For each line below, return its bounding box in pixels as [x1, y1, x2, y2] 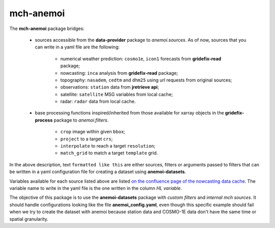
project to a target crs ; [60, 135, 113, 142]
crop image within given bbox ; [60, 129, 126, 135]
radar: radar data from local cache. [60, 98, 136, 104]
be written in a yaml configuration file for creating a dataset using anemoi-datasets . [9, 168, 186, 175]
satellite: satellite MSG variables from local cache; [60, 91, 173, 97]
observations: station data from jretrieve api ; [60, 84, 159, 90]
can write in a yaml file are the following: [35, 44, 120, 50]
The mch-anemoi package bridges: [9, 25, 85, 32]
